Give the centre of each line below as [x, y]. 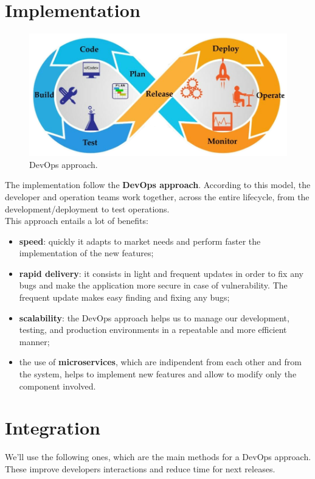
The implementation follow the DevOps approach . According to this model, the [158, 185]
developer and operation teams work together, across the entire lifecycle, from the [157, 196]
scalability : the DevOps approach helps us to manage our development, [154, 317]
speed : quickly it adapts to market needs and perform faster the [140, 241]
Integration [53, 428]
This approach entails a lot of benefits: [77, 221]
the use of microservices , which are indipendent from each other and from [160, 362]
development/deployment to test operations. [87, 208]
